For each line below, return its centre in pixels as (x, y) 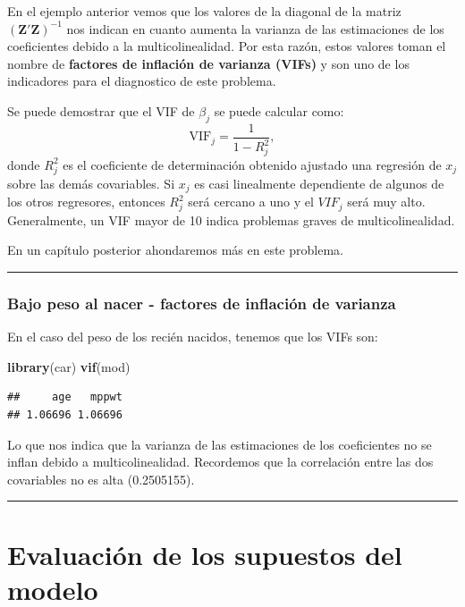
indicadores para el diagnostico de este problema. (142, 81)
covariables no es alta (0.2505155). (101, 479)
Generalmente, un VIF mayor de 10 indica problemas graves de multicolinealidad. (231, 219)
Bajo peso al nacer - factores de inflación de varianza (202, 303)
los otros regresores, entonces (86, 202)
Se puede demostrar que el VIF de (101, 110)
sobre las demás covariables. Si (91, 183)
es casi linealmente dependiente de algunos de (319, 183)
